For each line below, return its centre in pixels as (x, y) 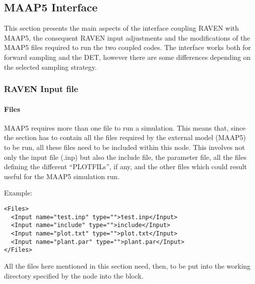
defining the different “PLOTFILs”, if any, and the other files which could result (126, 166)
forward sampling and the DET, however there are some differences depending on (127, 57)
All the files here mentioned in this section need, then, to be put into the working (127, 265)
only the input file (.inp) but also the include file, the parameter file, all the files (125, 157)
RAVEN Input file (41, 89)
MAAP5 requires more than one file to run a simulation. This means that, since (125, 127)
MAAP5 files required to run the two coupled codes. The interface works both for (127, 47)
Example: (18, 193)
